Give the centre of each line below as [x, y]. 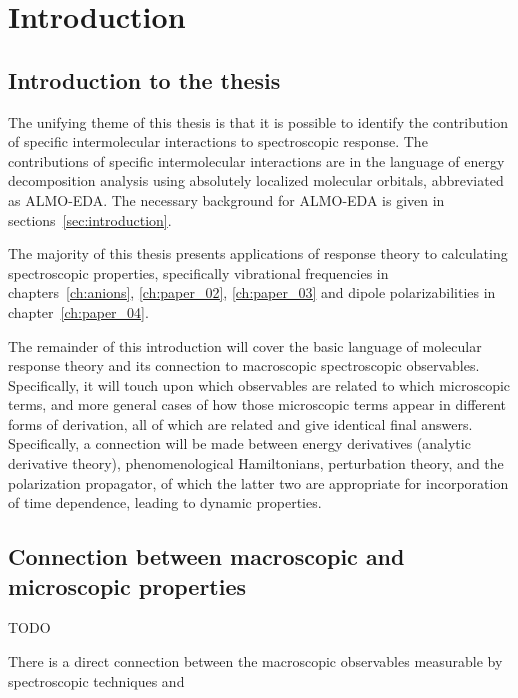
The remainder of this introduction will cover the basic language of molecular [245, 345]
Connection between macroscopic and [206, 556]
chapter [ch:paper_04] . [78, 311]
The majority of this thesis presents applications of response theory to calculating [258, 253]
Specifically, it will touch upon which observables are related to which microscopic [259, 384]
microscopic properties [127, 585]
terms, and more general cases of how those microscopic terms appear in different [257, 404]
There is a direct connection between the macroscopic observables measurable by [255, 661]
